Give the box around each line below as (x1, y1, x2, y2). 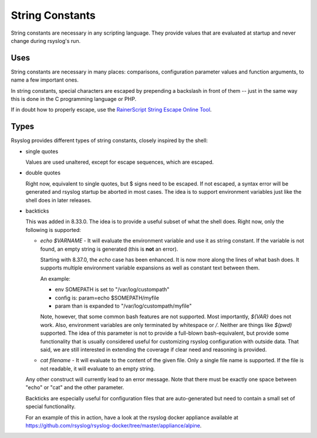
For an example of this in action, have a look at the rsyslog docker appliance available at (25, 414, 239, 421)
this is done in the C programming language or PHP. (11, 96, 137, 103)
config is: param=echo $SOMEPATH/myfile (55, 294, 160, 301)
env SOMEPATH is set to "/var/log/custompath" (55, 286, 170, 293)
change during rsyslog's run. (11, 37, 81, 44)
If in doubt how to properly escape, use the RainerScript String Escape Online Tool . (11, 106, 212, 113)
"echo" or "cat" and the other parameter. (25, 384, 124, 391)
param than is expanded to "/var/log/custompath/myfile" (55, 302, 192, 309)
